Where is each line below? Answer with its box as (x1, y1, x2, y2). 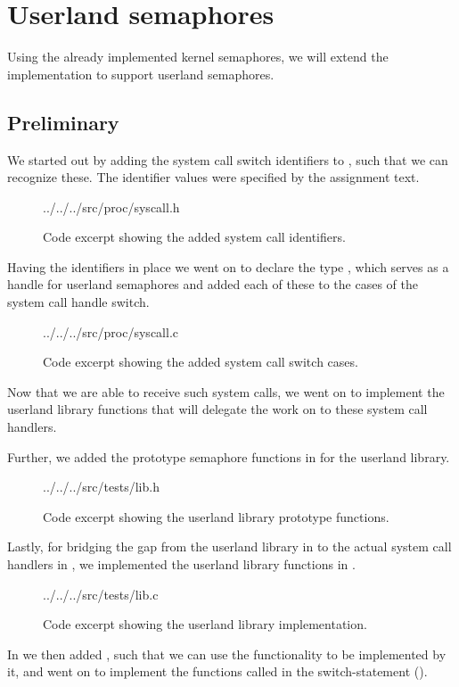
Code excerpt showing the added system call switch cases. (43, 352, 358, 371)
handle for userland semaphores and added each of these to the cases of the (7, 275, 418, 294)
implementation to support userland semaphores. (7, 64, 275, 83)
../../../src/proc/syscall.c (43, 322, 178, 341)
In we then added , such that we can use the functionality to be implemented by (7, 644, 447, 663)
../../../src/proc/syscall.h (43, 197, 180, 216)
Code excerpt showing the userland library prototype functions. (43, 507, 389, 526)
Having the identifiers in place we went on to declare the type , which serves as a (7, 257, 449, 276)
